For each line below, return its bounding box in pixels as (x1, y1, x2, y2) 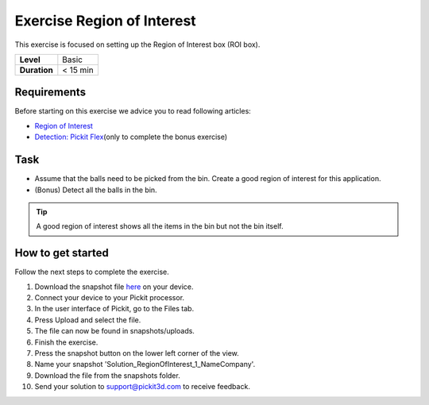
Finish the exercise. (34, 337, 99, 347)
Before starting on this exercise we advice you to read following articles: (14, 106, 252, 116)
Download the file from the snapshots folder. (34, 370, 180, 380)
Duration (19, 64, 53, 75)
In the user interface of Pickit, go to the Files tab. (34, 304, 195, 314)
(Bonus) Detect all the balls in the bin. (34, 185, 158, 195)
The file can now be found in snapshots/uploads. (34, 326, 195, 336)
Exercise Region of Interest (14, 12, 196, 29)
